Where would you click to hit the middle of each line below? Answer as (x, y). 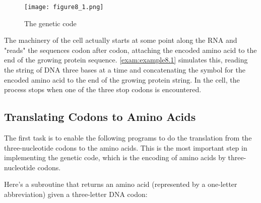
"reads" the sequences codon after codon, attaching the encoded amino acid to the (130, 50)
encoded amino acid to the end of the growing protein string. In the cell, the (122, 79)
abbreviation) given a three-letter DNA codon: (76, 194)
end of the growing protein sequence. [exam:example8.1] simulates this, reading (126, 60)
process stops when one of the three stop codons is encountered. (103, 89)
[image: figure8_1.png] (64, 7)
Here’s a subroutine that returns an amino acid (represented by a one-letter (121, 184)
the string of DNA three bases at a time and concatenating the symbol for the (125, 70)
